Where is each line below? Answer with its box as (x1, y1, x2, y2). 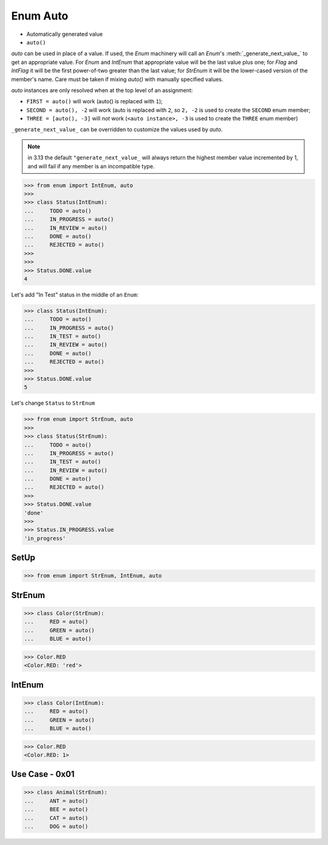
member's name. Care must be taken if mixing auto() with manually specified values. (11, 75, 224, 83)
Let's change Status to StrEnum (11, 399, 95, 407)
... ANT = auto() (24, 797, 89, 804)
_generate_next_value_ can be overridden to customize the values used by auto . (11, 126, 223, 133)
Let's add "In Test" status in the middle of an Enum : (11, 291, 139, 298)
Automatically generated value (26, 30, 103, 38)
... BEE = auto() (24, 806, 89, 813)
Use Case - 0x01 (11, 769, 75, 779)
